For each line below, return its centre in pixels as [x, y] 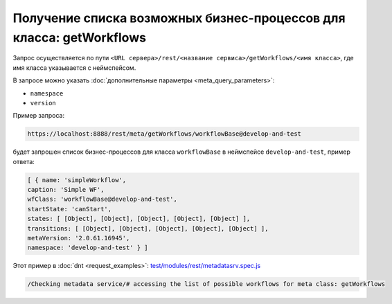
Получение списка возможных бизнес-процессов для [179, 18]
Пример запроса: [39, 116]
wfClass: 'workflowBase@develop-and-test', [103, 199]
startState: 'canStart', [70, 209]
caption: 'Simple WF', [66, 190]
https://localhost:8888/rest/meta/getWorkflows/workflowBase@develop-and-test [164, 134]
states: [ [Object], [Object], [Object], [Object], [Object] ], [139, 219]
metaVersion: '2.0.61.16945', [79, 238]
